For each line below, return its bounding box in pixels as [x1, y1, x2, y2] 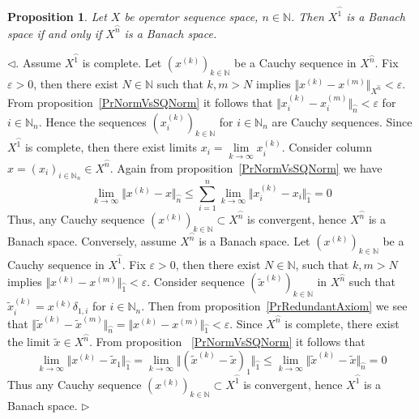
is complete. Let [82, 54, 162, 71]
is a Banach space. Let [199, 233, 310, 250]
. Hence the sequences [38, 113, 147, 130]
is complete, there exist [284, 314, 400, 331]
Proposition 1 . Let [7, 8, 107, 25]
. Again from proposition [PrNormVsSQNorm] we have [109, 159, 383, 176]
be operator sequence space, [124, 8, 259, 25]
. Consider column [281, 139, 372, 156]
